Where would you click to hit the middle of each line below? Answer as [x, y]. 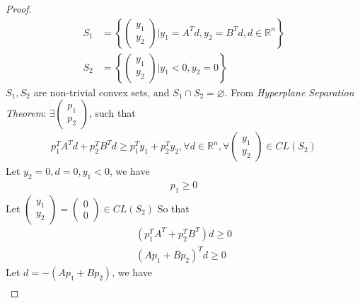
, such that [112, 113]
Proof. [19, 8]
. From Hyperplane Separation [289, 92]
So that [173, 208]
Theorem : [26, 113]
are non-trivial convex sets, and [101, 92]
